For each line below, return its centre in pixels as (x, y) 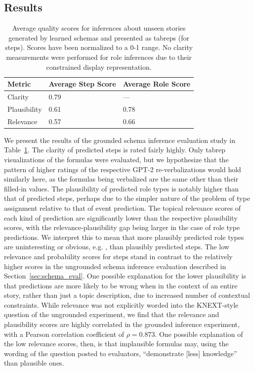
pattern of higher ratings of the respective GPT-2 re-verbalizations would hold (123, 169)
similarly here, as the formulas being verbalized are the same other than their (121, 179)
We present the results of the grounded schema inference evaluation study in (120, 140)
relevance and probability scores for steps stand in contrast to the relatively (118, 256)
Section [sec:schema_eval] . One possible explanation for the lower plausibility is (125, 276)
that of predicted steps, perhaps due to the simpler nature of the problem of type (127, 198)
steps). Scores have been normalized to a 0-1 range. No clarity (99, 47)
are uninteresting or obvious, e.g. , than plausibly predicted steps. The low (117, 247)
